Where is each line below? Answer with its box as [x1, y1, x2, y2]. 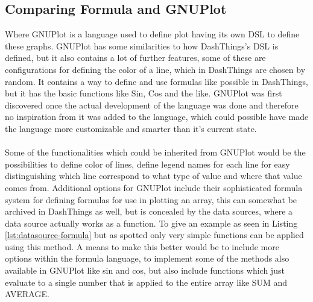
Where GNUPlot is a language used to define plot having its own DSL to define [5, 28, 300, 40]
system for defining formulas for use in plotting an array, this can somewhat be [5, 193, 297, 206]
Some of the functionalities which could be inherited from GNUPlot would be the [5, 146, 306, 159]
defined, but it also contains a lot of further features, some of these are [5, 51, 266, 64]
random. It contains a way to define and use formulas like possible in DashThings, [5, 75, 308, 87]
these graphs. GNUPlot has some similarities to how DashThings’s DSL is [5, 39, 279, 52]
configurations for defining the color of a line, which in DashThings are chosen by [5, 63, 306, 75]
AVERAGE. [5, 288, 49, 300]
